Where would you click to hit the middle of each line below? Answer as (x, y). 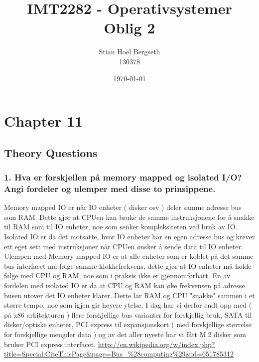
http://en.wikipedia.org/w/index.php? (156, 344)
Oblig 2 (129, 28)
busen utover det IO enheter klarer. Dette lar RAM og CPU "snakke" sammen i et (129, 295)
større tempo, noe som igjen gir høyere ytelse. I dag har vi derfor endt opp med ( (128, 305)
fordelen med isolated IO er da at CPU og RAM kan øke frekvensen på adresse (125, 285)
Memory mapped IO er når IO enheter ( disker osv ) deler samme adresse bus (123, 207)
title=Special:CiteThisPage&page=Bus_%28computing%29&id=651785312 (119, 354)
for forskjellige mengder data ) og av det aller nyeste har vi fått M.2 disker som (125, 334)
